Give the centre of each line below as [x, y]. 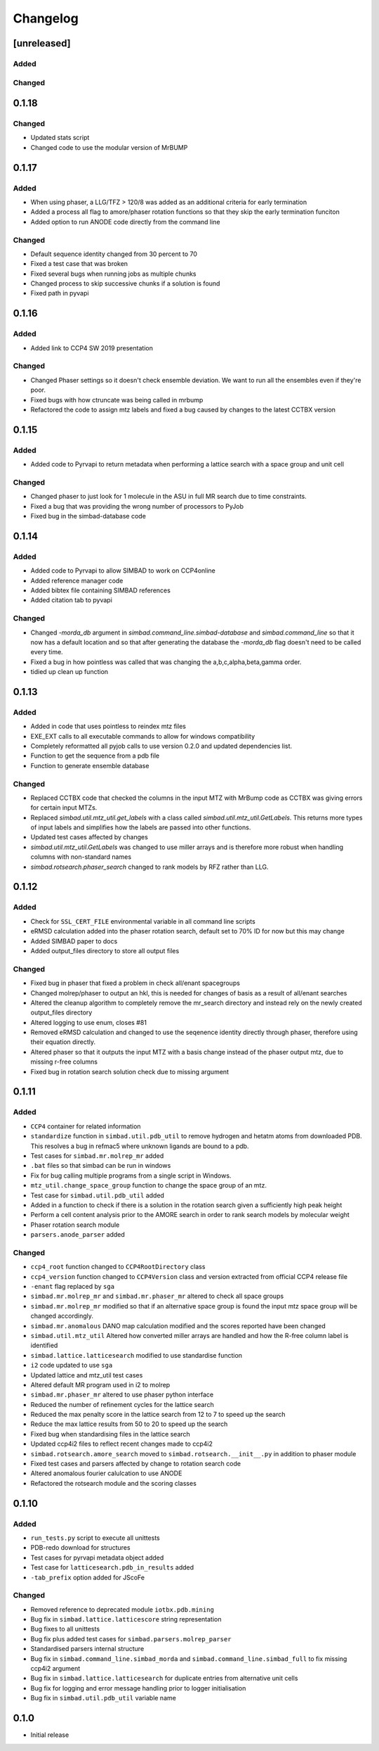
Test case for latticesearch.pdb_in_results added [112, 1567]
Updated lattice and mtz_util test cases [87, 1375]
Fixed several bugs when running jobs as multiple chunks [113, 274]
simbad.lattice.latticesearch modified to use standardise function [136, 1355]
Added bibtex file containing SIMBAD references [101, 590]
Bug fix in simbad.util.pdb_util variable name [104, 1698]
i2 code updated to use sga [72, 1365]
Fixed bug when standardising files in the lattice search [111, 1434]
